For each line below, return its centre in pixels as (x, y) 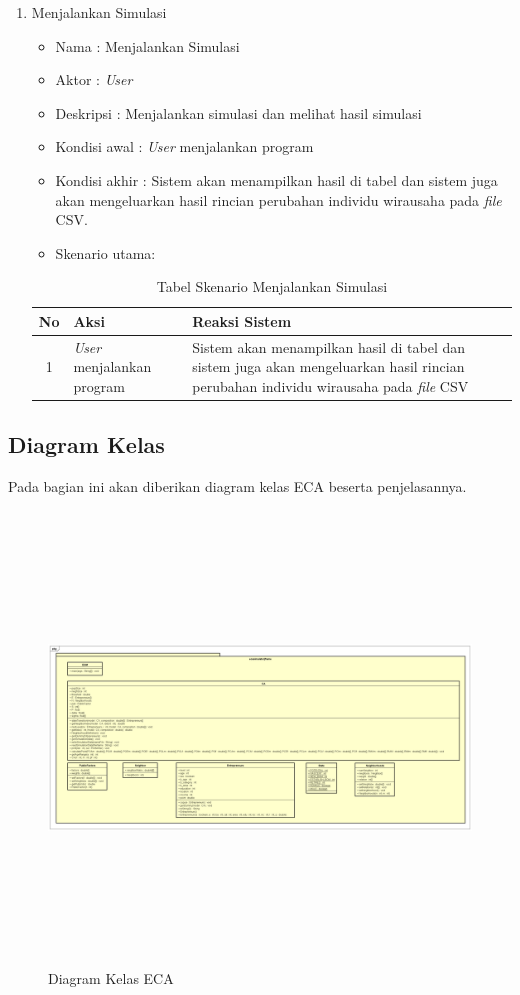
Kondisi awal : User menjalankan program (184, 146)
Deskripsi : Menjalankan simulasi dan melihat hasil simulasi (238, 112)
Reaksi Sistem (242, 320)
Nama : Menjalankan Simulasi (147, 45)
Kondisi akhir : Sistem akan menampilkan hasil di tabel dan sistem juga (276, 179)
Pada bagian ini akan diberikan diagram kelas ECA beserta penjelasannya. (237, 486)
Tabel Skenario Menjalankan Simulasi (272, 286)
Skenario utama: (105, 252)
